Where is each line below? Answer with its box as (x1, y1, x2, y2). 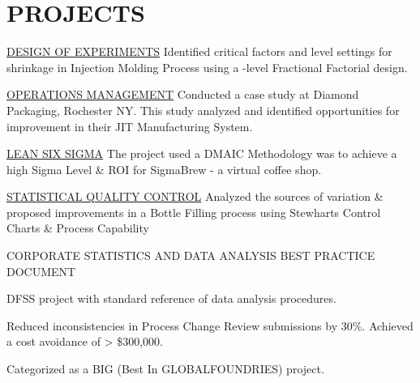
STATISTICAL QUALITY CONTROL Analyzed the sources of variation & (6, 188, 384, 205)
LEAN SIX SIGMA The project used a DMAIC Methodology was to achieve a (6, 145, 397, 162)
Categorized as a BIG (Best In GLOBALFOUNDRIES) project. (6, 360, 324, 377)
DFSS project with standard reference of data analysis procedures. (6, 290, 336, 307)
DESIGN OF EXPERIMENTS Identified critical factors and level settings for (6, 43, 392, 60)
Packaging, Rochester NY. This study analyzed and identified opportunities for (6, 101, 400, 118)
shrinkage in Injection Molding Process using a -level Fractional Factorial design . (6, 58, 408, 75)
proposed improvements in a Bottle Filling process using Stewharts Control (6, 203, 381, 220)
